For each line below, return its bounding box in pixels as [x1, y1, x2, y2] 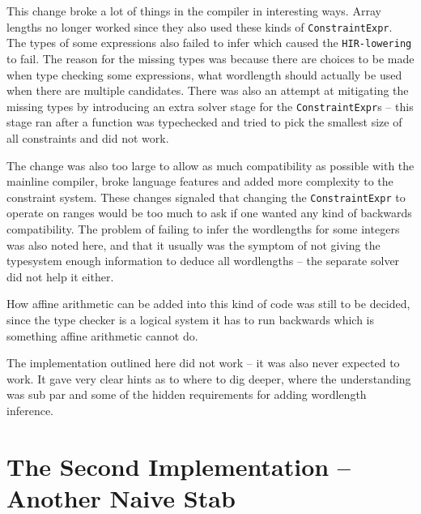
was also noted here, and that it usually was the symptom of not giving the [6, 236, 381, 253]
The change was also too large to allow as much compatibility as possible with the [6, 156, 415, 173]
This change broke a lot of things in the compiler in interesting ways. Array [6, 2, 381, 19]
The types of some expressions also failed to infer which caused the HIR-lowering [6, 34, 412, 51]
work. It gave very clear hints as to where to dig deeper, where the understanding [6, 370, 411, 387]
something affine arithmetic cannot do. [6, 327, 198, 344]
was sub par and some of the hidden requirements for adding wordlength [6, 386, 367, 403]
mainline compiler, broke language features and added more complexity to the [6, 173, 393, 190]
